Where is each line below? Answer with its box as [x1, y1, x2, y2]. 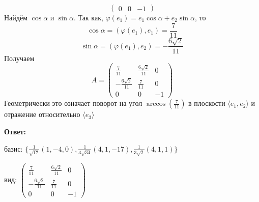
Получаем [4, 52, 35, 63]
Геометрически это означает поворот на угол [4, 98, 142, 108]
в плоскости [188, 98, 225, 108]
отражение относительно [4, 109, 80, 120]
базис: [4, 143, 23, 154]
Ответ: [4, 126, 26, 136]
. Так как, [73, 12, 103, 22]
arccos [146, 100, 166, 108]
